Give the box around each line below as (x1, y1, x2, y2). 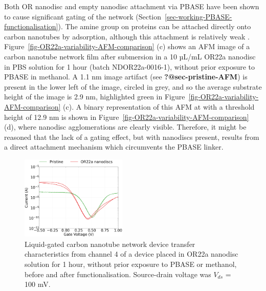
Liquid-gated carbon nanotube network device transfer (25, 238, 195, 249)
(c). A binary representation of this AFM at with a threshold (63, 101, 255, 112)
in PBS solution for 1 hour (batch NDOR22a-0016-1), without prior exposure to (4, 61, 255, 72)
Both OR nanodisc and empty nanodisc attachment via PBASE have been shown (4, 1, 259, 11)
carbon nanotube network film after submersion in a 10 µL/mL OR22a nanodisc (4, 51, 256, 61)
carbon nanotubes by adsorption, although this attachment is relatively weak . (4, 31, 250, 41)
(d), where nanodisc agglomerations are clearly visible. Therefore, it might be (4, 121, 247, 132)
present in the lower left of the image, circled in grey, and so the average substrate (4, 81, 262, 92)
